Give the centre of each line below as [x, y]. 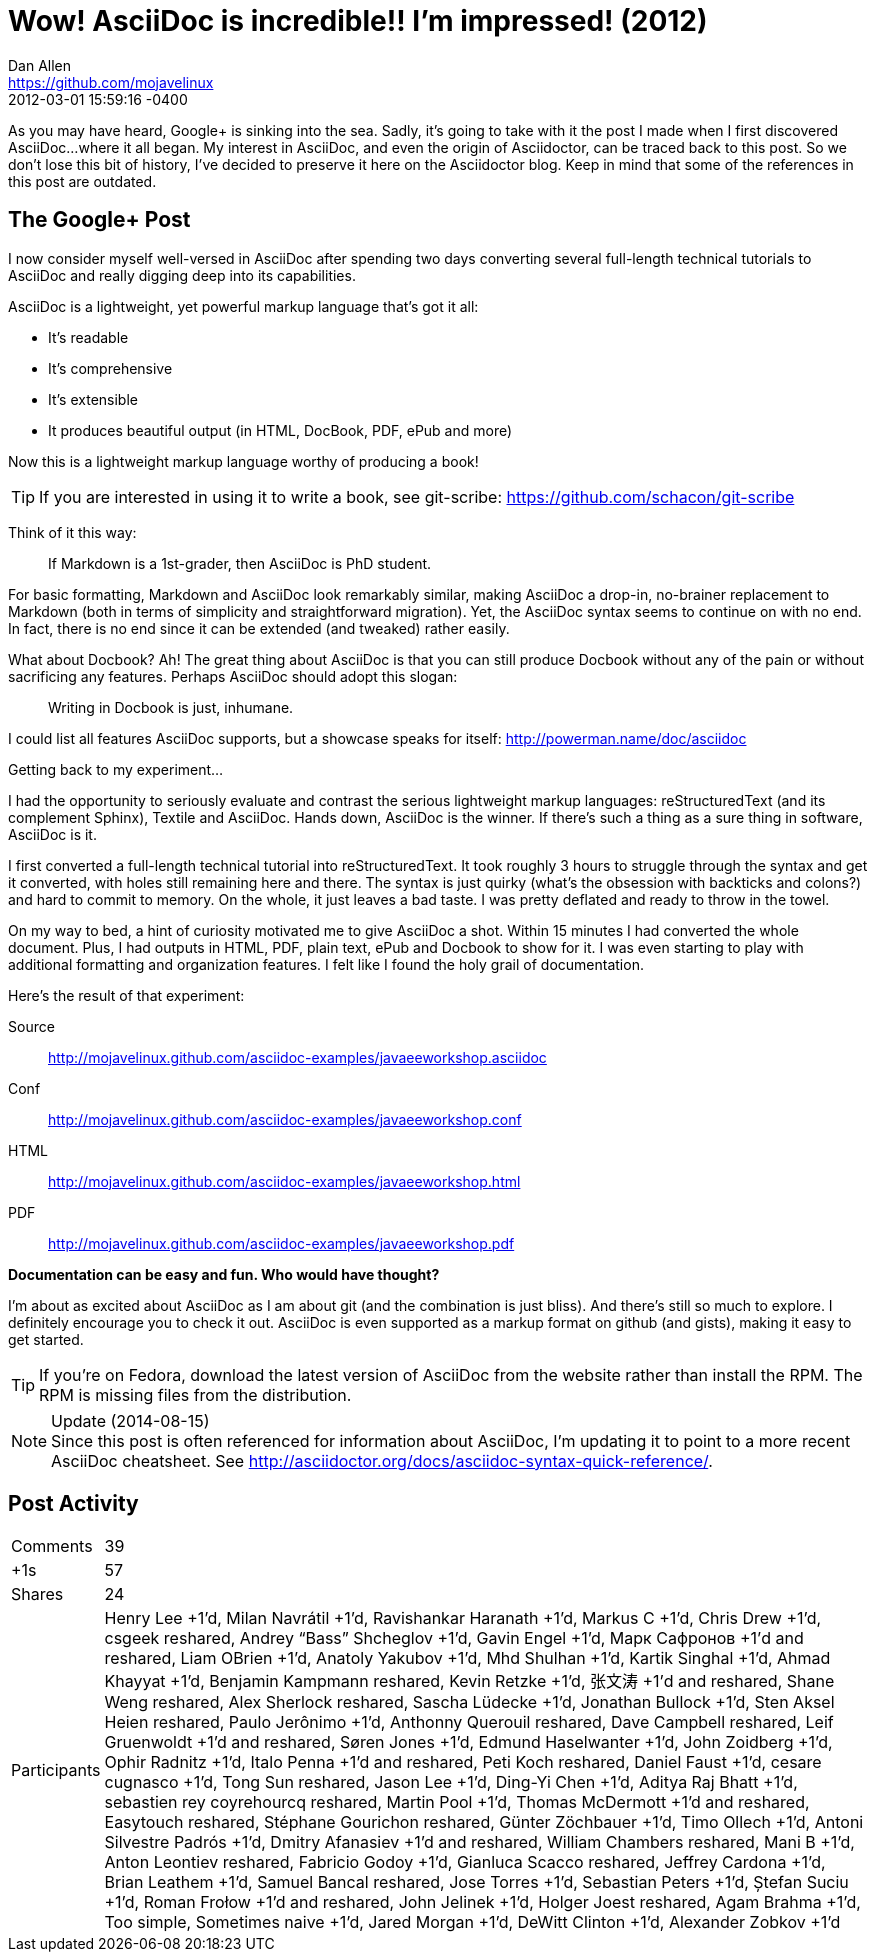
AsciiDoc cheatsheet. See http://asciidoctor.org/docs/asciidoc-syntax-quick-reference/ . [382, 1460]
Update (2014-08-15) [130, 1420]
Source [31, 1026]
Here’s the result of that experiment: [126, 995]
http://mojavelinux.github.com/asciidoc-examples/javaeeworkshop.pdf [281, 1243]
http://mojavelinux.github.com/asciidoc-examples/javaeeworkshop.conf [285, 1119]
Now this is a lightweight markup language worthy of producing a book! [243, 461]
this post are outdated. [82, 181]
